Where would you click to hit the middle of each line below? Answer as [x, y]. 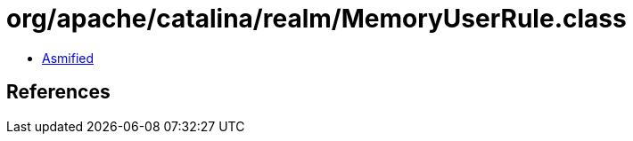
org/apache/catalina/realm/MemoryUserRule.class [316, 19]
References [58, 92]
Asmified [68, 58]
